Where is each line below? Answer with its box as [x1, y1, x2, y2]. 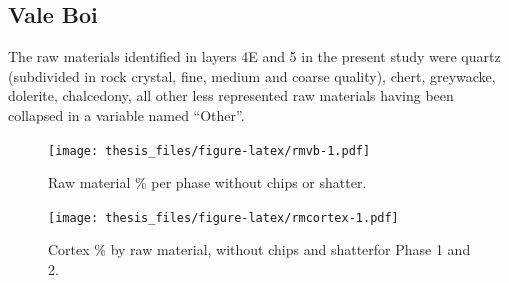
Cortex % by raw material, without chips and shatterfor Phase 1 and [48, 239, 471, 260]
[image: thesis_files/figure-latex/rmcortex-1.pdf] [48, 210, 399, 225]
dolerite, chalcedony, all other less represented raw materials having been [8, 85, 454, 106]
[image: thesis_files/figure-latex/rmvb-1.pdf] [48, 143, 371, 158]
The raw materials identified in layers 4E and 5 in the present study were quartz [8, 46, 501, 67]
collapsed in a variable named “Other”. [8, 104, 245, 125]
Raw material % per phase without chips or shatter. [48, 172, 367, 193]
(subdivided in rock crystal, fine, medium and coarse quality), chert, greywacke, [8, 65, 496, 86]
